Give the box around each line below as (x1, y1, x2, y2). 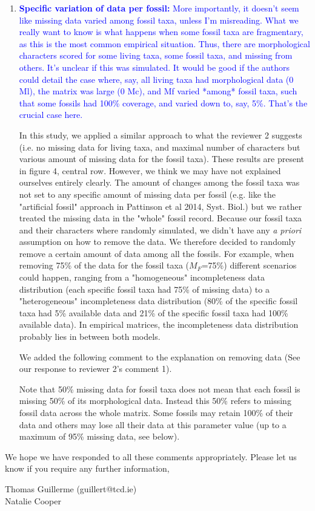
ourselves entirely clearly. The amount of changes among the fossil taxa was (19, 176, 300, 189)
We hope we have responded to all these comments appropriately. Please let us (5, 450, 297, 463)
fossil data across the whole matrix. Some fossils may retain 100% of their (19, 406, 293, 418)
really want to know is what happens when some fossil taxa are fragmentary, (19, 25, 303, 38)
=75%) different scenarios (201, 259, 297, 272)
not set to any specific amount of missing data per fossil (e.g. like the (19, 187, 276, 200)
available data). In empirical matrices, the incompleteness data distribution (19, 318, 299, 331)
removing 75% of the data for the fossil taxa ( (19, 259, 190, 272)
